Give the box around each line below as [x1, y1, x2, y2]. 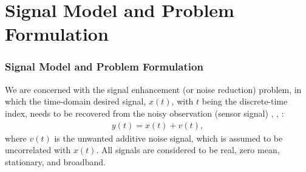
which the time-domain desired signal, [5, 95, 146, 108]
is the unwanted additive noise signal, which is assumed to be [54, 131, 283, 144]
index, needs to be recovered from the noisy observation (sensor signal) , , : [5, 106, 284, 119]
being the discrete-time [202, 95, 288, 108]
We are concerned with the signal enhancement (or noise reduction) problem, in [5, 83, 302, 95]
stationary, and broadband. [5, 155, 106, 168]
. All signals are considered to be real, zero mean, [96, 143, 280, 156]
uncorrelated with [5, 143, 71, 156]
